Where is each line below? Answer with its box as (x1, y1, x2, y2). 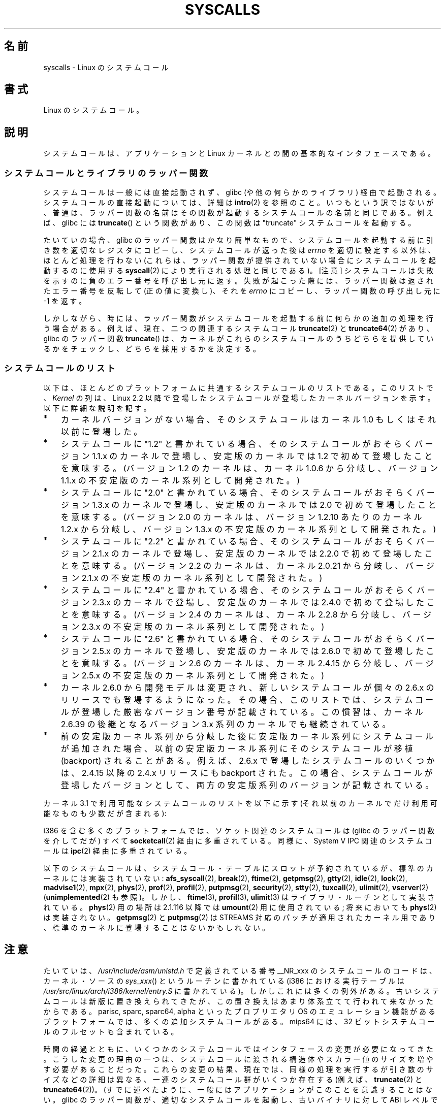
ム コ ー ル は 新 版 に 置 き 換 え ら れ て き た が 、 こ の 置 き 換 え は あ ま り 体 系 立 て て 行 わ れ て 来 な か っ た (43, 996, 433, 1005)
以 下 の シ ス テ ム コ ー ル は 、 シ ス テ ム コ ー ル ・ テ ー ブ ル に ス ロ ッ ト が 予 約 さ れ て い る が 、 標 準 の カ (43, 863, 433, 872)
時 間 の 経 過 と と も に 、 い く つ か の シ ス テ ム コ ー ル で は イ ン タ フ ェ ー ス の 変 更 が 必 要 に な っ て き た (43, 1044, 433, 1053)
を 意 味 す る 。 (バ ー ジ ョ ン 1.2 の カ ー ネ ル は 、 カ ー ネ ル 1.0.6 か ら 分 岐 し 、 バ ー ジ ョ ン (60, 463, 438, 473)
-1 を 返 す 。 (43, 297, 86, 306)
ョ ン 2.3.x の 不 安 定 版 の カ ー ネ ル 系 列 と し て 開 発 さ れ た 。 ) (60, 621, 325, 632)
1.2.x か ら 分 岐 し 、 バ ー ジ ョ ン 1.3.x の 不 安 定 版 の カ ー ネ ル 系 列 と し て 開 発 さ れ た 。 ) (60, 524, 436, 534)
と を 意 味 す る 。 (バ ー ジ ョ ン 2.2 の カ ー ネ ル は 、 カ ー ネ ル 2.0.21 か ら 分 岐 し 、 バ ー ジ (60, 560, 434, 571)
